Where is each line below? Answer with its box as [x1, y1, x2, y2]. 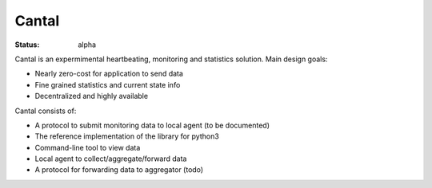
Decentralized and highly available [34, 92, 148, 101]
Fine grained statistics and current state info [34, 80, 181, 89]
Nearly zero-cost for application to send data [34, 69, 184, 79]
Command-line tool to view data [34, 143, 141, 152]
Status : [14, 40, 40, 49]
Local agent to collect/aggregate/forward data [34, 154, 187, 163]
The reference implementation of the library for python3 [34, 131, 219, 141]
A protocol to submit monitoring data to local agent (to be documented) [34, 120, 270, 130]
